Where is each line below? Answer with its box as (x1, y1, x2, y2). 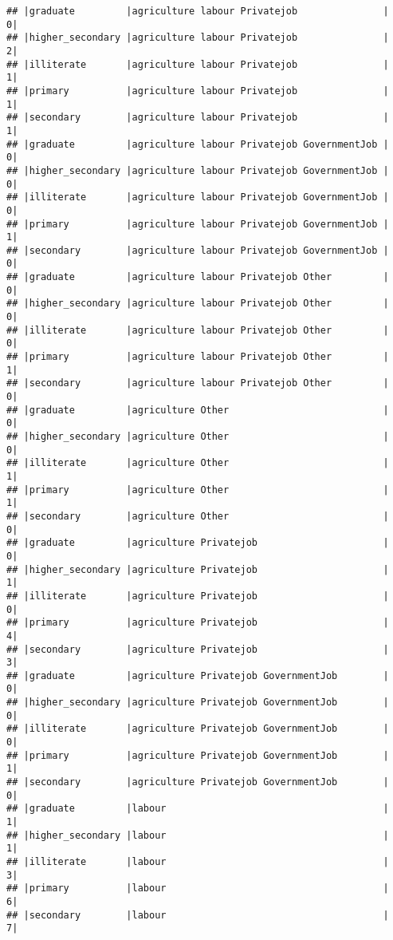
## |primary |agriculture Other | (6, 484, 389, 496)
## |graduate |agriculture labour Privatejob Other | (6, 271, 389, 283)
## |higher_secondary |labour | (6, 829, 389, 841)
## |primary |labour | (6, 883, 389, 895)
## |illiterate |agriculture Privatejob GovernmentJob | (6, 723, 389, 735)
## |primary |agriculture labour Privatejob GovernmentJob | (6, 218, 389, 230)
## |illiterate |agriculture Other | (6, 457, 389, 469)
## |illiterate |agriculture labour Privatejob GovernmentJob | (6, 192, 389, 203)
